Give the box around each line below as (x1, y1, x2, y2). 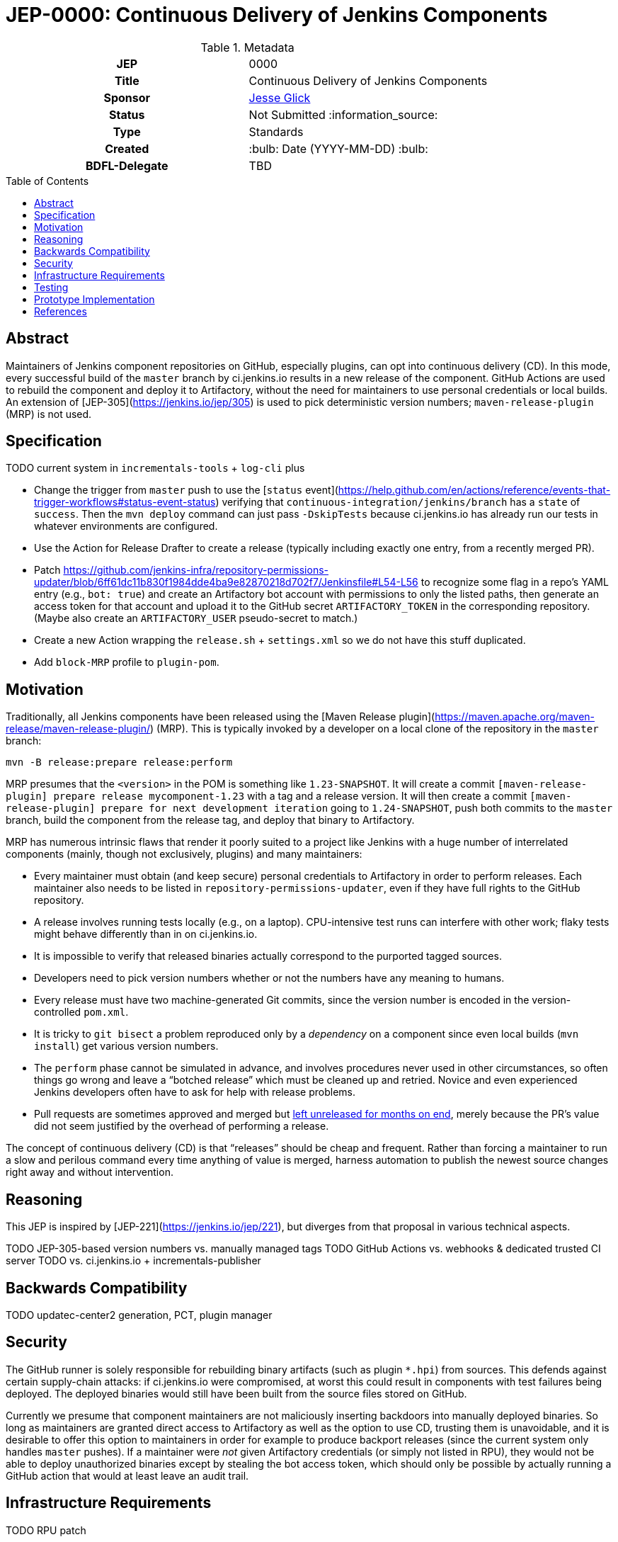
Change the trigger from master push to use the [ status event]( (34, 484, 338, 497)
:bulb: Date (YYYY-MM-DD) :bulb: (248, 141, 428, 156)
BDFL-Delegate (86, 158, 168, 173)
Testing (34, 280, 69, 293)
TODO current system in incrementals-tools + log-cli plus (6, 462, 305, 475)
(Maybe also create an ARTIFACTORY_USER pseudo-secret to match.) (34, 612, 358, 625)
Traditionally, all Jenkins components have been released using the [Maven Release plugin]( (6, 710, 435, 723)
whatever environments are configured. (34, 520, 218, 533)
